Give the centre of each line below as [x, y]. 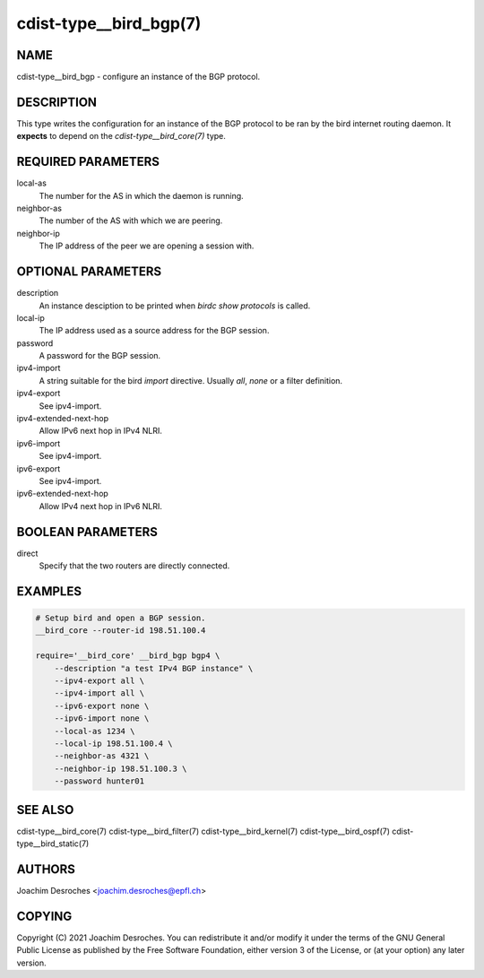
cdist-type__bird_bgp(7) [109, 23]
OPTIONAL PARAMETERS [89, 272]
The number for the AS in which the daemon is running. [141, 195]
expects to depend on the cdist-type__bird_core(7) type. [121, 136]
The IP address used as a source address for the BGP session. [154, 331]
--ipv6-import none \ [102, 718]
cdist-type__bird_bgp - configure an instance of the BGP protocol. [138, 77]
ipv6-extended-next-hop [63, 494]
